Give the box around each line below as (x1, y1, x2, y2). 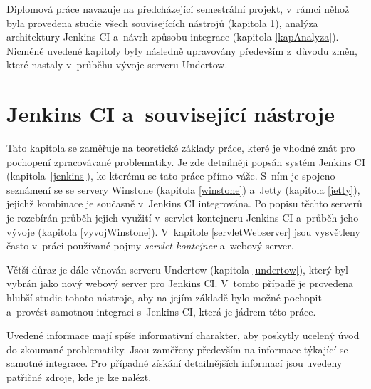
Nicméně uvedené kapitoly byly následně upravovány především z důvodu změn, (6, 43, 357, 58)
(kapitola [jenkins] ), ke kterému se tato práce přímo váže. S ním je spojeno (6, 168, 335, 183)
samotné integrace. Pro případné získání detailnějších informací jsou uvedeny (6, 356, 343, 370)
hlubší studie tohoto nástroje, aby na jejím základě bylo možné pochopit (6, 290, 322, 305)
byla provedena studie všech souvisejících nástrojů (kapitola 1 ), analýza (6, 15, 318, 30)
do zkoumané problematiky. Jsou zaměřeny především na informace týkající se (6, 341, 348, 356)
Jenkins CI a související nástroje (6, 99, 335, 128)
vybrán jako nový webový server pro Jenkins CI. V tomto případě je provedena (6, 276, 354, 291)
